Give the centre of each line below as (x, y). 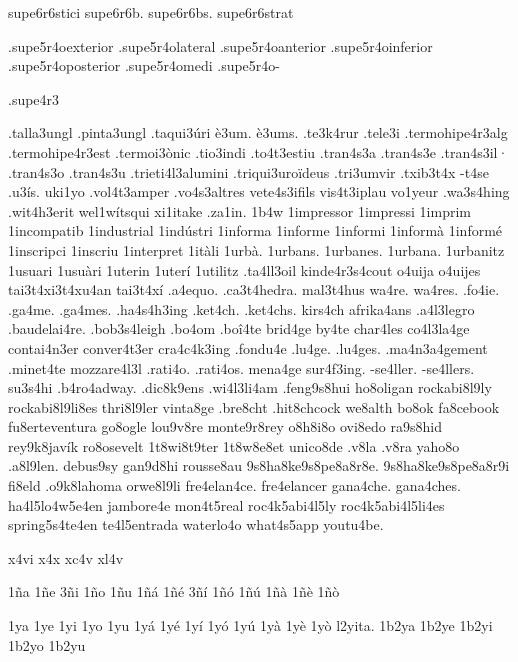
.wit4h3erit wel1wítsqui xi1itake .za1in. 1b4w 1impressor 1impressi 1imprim (239, 210)
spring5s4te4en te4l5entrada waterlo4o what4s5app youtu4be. (196, 524)
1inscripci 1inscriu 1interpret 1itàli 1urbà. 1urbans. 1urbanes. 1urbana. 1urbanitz (256, 249)
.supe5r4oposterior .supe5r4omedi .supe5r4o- (144, 65)
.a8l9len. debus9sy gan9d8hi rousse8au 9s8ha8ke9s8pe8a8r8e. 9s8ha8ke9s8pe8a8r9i (259, 465)
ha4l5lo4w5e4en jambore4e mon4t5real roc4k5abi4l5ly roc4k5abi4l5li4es (226, 504)
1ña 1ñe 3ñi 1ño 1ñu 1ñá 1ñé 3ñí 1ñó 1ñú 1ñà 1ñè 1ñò (174, 591)
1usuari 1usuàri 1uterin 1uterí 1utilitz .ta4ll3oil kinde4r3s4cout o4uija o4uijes (244, 269)
